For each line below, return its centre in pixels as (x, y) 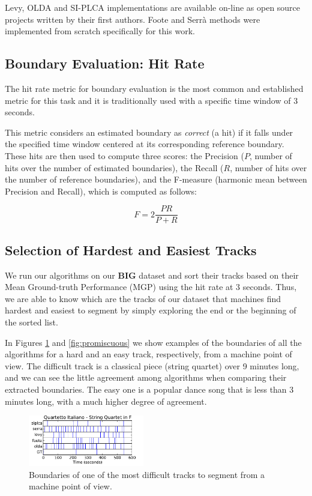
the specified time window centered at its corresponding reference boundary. (145, 144)
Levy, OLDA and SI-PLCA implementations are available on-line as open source (153, 7)
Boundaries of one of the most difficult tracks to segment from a (147, 474)
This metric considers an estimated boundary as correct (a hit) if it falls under (149, 132)
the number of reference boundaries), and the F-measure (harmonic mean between (156, 179)
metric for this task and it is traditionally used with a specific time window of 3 (151, 100)
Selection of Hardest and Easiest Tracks (131, 250)
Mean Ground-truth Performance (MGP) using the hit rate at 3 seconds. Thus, (151, 287)
